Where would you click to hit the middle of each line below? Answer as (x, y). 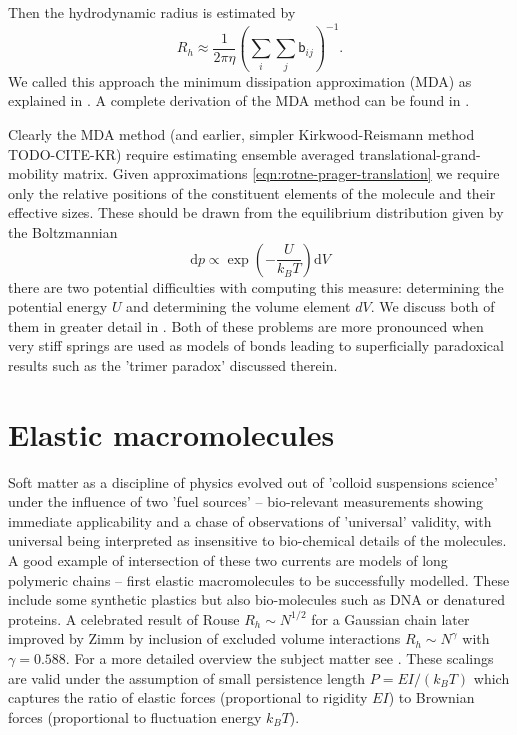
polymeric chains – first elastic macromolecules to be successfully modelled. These (259, 579)
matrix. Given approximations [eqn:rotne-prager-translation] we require (281, 173)
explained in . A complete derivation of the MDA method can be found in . (239, 100)
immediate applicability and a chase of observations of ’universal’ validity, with (250, 520)
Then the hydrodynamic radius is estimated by (152, 12)
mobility (33, 173)
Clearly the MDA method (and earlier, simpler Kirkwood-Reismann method (241, 134)
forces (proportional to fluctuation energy (135, 716)
